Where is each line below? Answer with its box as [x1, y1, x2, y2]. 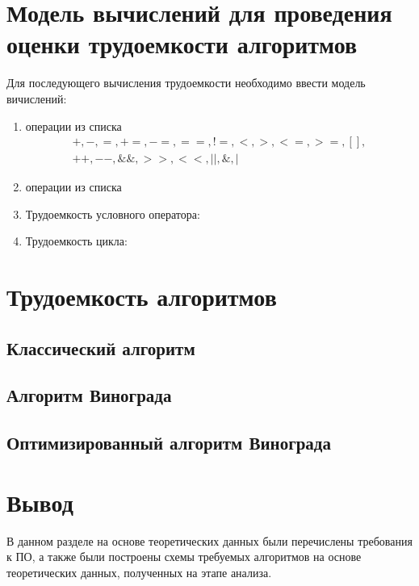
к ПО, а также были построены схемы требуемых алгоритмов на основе [6, 548, 362, 565]
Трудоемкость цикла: [25, 232, 128, 249]
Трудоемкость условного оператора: [25, 205, 200, 222]
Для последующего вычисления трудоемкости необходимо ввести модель [6, 74, 366, 91]
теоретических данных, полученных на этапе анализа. [6, 563, 272, 580]
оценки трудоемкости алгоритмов [6, 27, 358, 61]
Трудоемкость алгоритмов [6, 280, 277, 313]
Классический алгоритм [6, 335, 195, 360]
